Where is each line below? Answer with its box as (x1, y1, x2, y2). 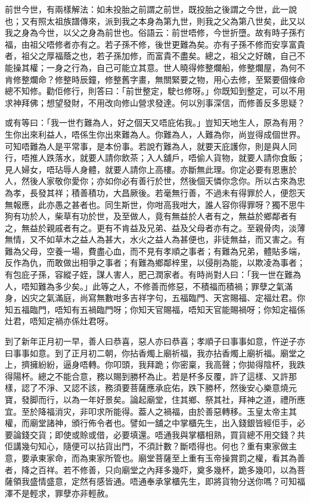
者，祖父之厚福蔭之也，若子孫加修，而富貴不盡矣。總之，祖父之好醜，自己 (5, 49, 297, 62)
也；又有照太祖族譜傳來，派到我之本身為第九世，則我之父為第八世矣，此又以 (5, 14, 305, 27)
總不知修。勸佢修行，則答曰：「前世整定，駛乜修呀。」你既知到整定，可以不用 (5, 85, 305, 97)
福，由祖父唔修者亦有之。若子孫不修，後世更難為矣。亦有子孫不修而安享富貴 (5, 38, 305, 50)
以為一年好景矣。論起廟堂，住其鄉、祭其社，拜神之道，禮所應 (63, 393, 305, 405)
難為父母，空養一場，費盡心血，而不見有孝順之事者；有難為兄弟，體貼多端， (5, 244, 305, 257)
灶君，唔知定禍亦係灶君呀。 (5, 315, 113, 327)
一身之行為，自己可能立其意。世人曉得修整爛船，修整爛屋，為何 (46, 61, 297, 73)
